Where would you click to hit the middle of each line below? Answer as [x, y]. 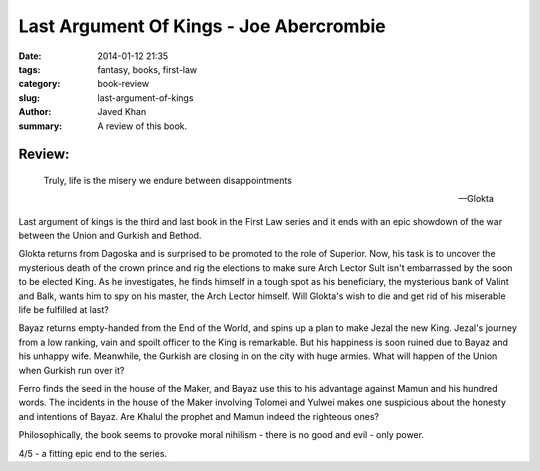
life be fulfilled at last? [63, 310]
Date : [30, 56]
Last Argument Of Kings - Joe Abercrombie [202, 26]
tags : [29, 69]
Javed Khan [122, 112]
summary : [40, 126]
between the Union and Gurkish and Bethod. [110, 236]
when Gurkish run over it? [71, 370]
